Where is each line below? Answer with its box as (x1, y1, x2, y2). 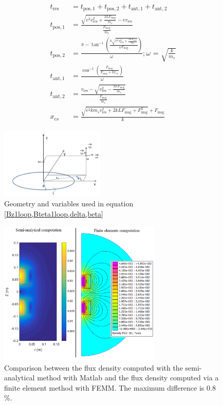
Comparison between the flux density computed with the (4, 362, 183, 373)
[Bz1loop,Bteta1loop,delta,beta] (4, 208, 103, 219)
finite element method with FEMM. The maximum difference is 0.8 (4, 382, 216, 393)
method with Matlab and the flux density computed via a (37, 372, 219, 383)
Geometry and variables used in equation (4, 198, 134, 209)
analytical (4, 372, 35, 383)
